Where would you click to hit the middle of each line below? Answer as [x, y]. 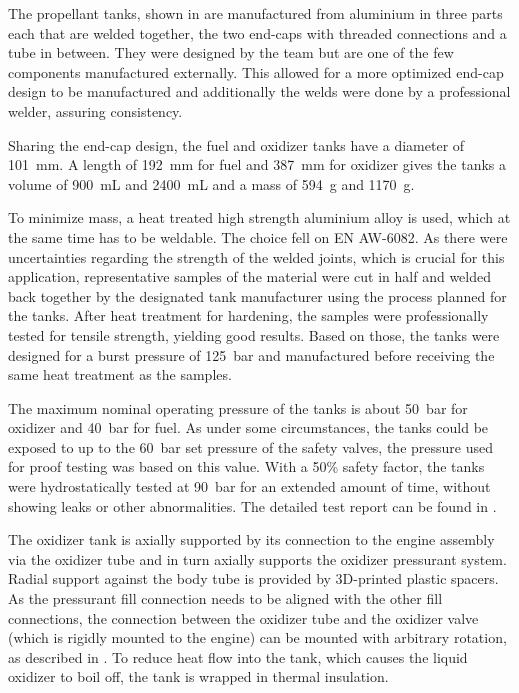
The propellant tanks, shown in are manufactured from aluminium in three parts [255, 13]
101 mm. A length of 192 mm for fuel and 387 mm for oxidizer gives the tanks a [257, 164]
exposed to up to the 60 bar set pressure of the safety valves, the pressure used [251, 446]
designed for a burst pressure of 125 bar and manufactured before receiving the [251, 354]
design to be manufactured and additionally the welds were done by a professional [259, 91]
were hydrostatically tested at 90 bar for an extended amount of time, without [249, 486]
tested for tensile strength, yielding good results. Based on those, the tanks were [254, 334]
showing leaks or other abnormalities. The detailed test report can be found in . [252, 505]
